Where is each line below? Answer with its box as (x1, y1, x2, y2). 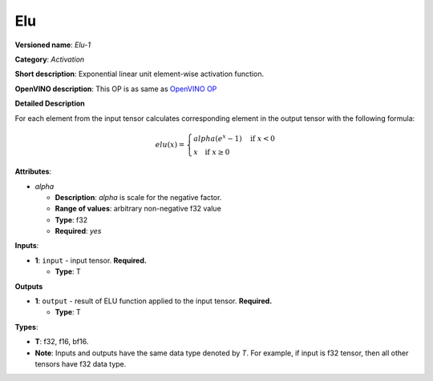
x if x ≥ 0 (193, 148, 230, 157)
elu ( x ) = (155, 140, 185, 150)
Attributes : (14, 166, 52, 176)
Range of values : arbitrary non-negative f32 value (55, 204, 222, 214)
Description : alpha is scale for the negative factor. (55, 192, 222, 202)
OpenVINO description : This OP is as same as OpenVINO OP (14, 84, 217, 94)
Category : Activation (14, 54, 85, 64)
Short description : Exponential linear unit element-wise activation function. (14, 69, 265, 79)
